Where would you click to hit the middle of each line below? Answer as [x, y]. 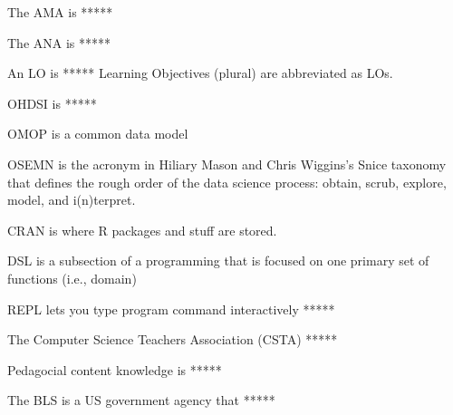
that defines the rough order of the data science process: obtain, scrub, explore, [227, 182]
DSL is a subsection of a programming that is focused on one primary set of [218, 261]
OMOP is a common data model [98, 134]
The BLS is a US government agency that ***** [141, 400]
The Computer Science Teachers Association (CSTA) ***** [173, 339]
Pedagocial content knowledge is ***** [115, 369]
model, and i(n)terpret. [72, 200]
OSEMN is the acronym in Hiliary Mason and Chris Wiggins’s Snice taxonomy [227, 164]
